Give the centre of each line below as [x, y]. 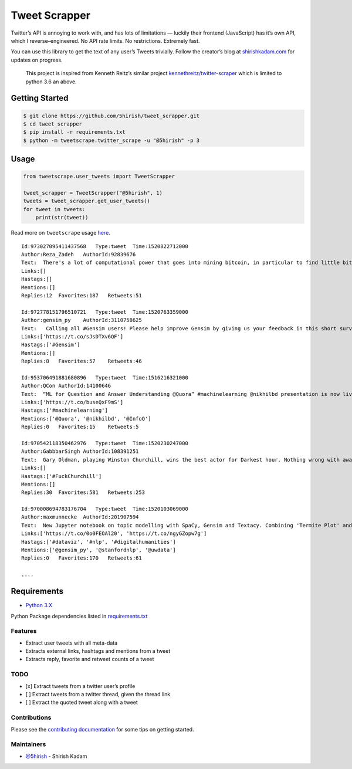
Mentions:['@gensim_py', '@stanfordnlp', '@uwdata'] [99, 550]
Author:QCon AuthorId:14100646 [66, 386]
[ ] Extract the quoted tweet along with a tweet [82, 702]
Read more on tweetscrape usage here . [61, 233]
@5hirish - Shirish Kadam [56, 756]
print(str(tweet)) [62, 218]
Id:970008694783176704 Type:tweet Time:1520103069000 [105, 509]
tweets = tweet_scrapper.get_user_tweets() [87, 201]
